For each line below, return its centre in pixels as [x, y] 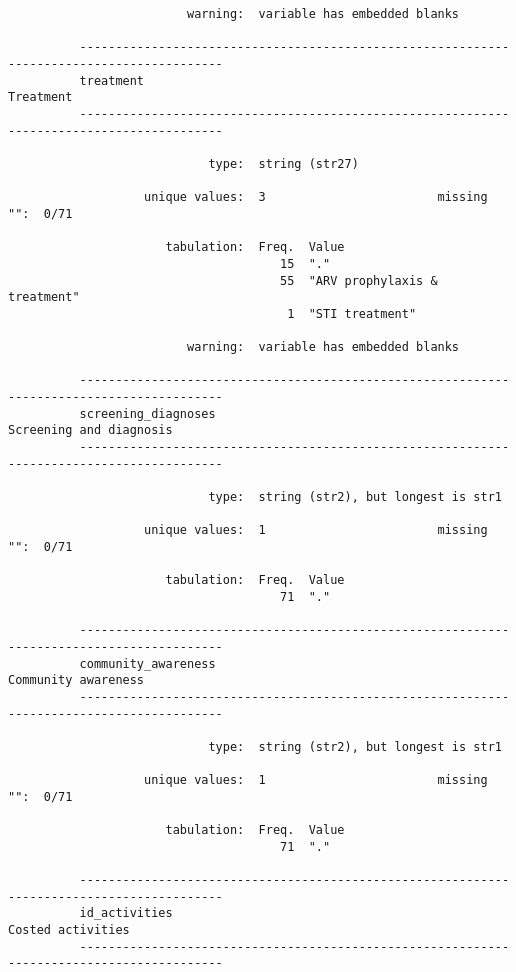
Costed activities [69, 930]
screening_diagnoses [147, 413]
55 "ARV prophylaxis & [359, 280]
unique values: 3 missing [316, 197]
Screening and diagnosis [90, 430]
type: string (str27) [283, 163]
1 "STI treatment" [352, 313]
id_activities [126, 913]
